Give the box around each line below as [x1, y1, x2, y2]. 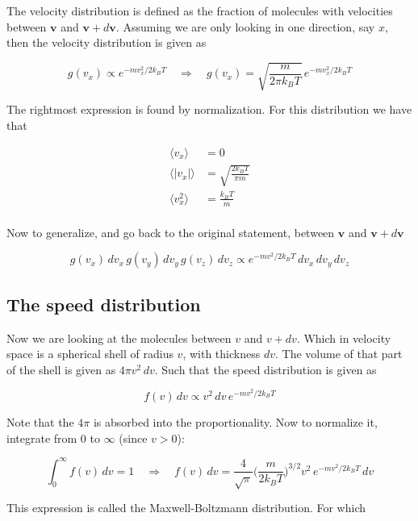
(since [119, 429, 148, 446]
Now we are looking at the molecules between [6, 329, 232, 346]
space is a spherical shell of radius [6, 345, 173, 362]
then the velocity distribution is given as [6, 34, 207, 51]
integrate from [6, 429, 77, 446]
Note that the [6, 413, 74, 430]
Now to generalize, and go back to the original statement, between [6, 223, 335, 240]
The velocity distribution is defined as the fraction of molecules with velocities [6, 2, 393, 19]
